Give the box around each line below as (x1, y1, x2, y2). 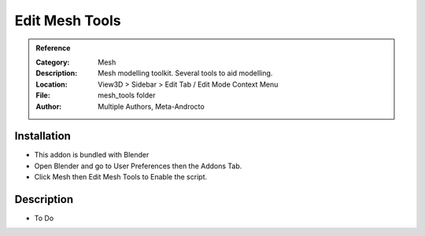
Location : (35, 79, 68, 89)
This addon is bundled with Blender (34, 150, 150, 160)
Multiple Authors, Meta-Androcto (98, 101, 205, 111)
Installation (14, 130, 71, 143)
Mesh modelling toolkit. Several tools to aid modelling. (98, 68, 273, 78)
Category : (35, 57, 70, 67)
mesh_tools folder (98, 90, 156, 100)
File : (35, 90, 50, 100)
